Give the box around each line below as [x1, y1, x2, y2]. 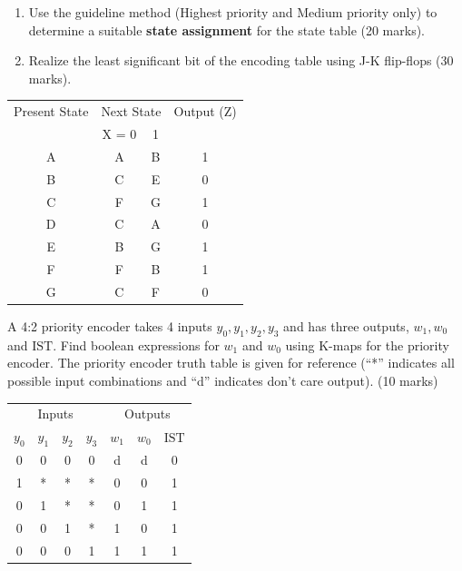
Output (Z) [173, 102, 237, 121]
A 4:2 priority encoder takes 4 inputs [7, 316, 212, 335]
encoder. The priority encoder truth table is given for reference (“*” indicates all [7, 353, 455, 372]
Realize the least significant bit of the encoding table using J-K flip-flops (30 [28, 51, 454, 70]
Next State [101, 102, 162, 121]
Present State [14, 102, 89, 121]
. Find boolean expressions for [53, 335, 220, 354]
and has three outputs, [283, 316, 409, 335]
